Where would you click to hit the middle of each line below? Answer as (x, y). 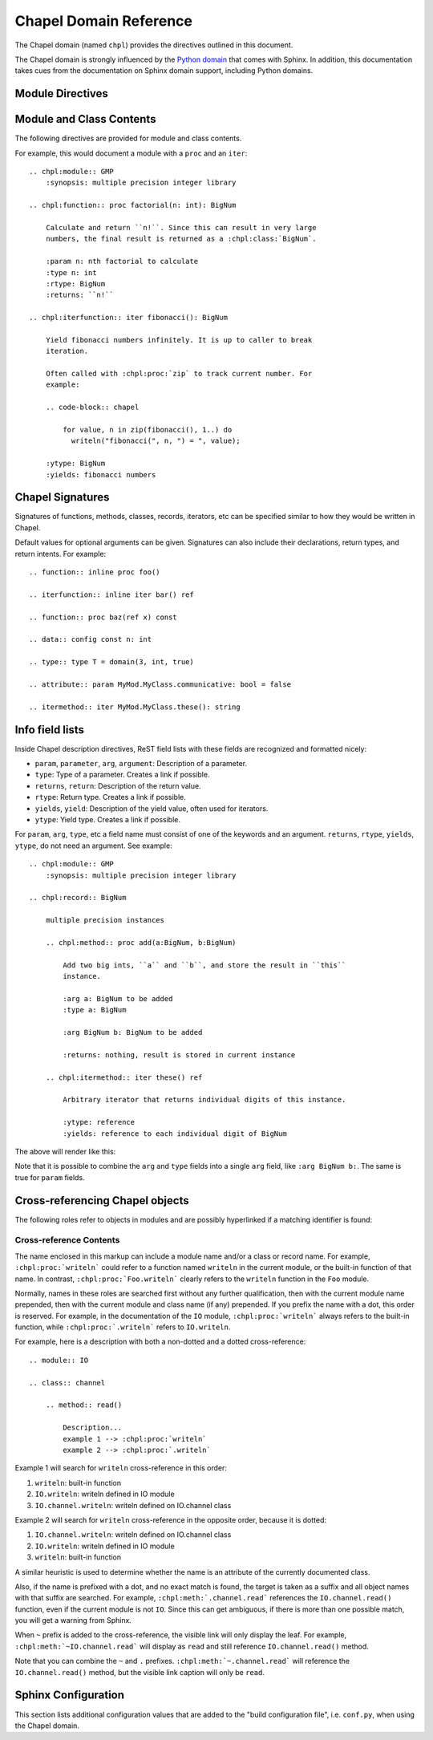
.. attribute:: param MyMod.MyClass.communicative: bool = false (160, 684)
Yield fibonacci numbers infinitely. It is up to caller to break (179, 340)
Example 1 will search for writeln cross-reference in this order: (121, 1468)
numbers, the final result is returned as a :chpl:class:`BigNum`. (181, 239)
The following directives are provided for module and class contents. (128, 138)
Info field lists (49, 730)
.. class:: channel (67, 1383)
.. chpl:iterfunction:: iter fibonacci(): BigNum (129, 318)
